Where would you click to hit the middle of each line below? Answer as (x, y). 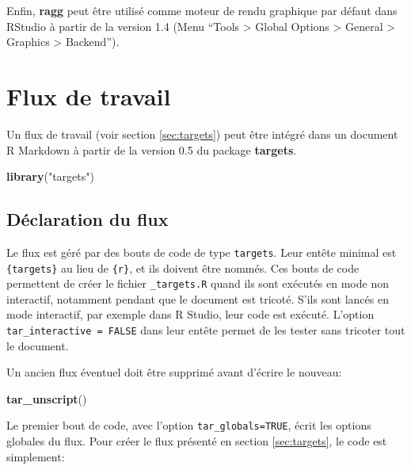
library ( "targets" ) (50, 176)
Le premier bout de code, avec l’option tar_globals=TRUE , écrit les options (189, 425)
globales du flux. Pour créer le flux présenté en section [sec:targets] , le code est (197, 441)
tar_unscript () (47, 398)
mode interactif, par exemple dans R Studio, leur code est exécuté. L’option (190, 314)
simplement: (36, 456)
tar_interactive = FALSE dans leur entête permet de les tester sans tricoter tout (206, 330)
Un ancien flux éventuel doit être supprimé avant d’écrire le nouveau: (174, 372)
